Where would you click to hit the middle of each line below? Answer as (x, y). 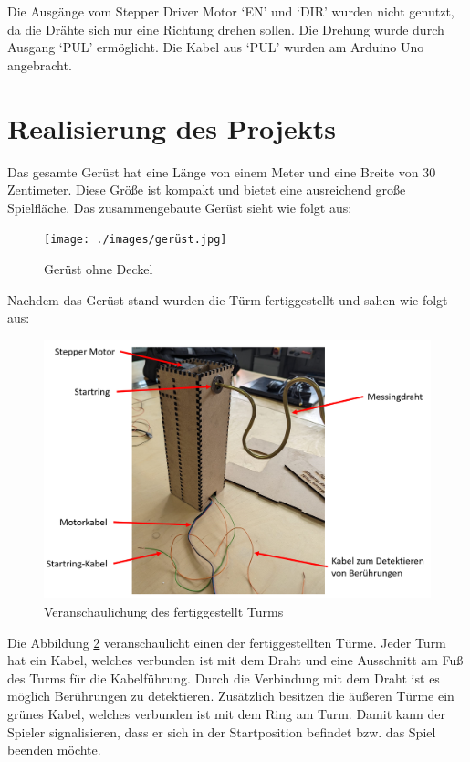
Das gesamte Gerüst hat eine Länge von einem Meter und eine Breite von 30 (222, 171)
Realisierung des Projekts (172, 127)
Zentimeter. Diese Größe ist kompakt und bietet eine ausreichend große (207, 190)
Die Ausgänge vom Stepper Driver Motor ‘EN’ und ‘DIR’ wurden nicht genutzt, (231, 11)
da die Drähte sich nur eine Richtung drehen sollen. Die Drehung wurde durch (226, 29)
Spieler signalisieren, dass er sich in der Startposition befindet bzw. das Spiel (222, 731)
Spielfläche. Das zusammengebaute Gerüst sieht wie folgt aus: (180, 207)
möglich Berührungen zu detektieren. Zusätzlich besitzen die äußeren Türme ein (231, 696)
